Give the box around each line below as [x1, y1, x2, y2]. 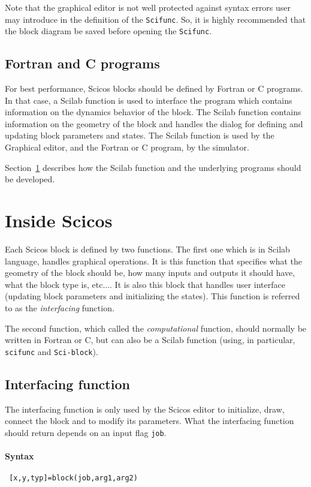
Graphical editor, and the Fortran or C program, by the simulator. [5, 141, 249, 154]
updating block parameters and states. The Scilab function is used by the [5, 129, 274, 142]
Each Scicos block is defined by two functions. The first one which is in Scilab [5, 242, 290, 255]
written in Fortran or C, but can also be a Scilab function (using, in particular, [5, 333, 295, 346]
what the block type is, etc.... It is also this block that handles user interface [5, 278, 285, 290]
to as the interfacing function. [5, 301, 114, 314]
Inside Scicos [5, 208, 113, 233]
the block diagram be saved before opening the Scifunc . [5, 25, 212, 37]
